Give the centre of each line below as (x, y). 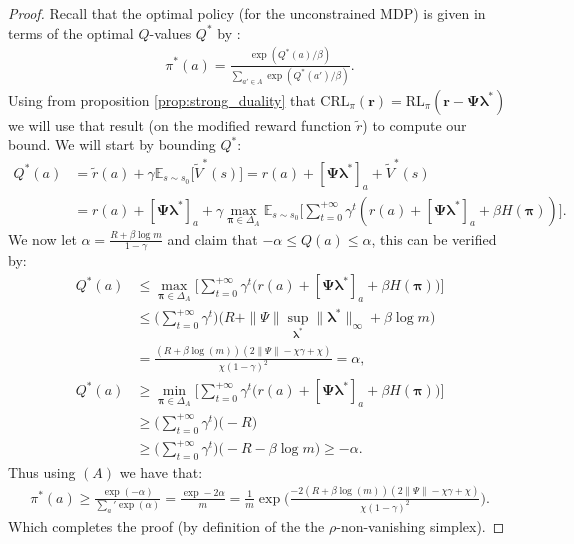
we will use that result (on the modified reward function (180, 124)
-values (170, 32)
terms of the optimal (71, 32)
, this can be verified (434, 238)
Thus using (42, 471)
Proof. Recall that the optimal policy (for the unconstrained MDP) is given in (247, 13)
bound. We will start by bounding (112, 144)
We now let (42, 238)
